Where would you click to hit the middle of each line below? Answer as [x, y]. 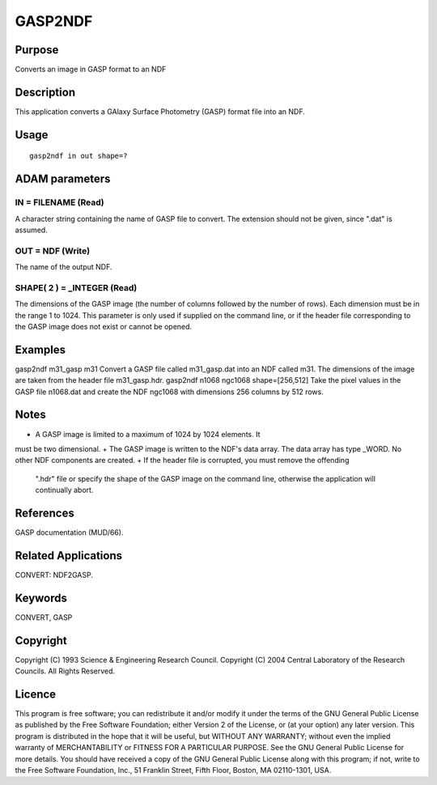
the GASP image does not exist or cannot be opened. [104, 326]
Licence [36, 694]
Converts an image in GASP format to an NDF [91, 70]
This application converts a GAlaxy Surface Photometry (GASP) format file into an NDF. [160, 111]
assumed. [31, 230]
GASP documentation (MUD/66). [69, 533]
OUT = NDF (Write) [53, 251]
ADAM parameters [63, 179]
